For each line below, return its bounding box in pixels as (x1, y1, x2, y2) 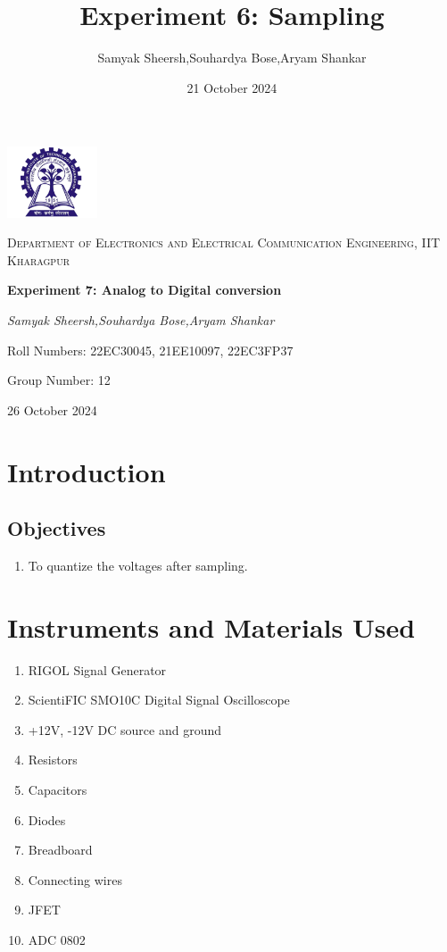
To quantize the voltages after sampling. (28, 555, 248, 574)
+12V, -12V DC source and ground (28, 720, 221, 739)
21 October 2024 (186, 78, 277, 96)
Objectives (7, 514, 106, 542)
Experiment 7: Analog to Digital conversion (7, 280, 282, 299)
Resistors (28, 750, 78, 769)
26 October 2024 (7, 400, 97, 419)
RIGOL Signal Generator (28, 660, 167, 679)
